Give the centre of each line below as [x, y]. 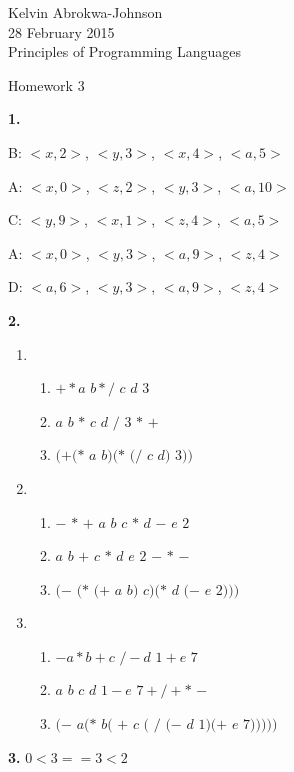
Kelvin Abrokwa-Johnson [85, 12]
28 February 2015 [61, 31]
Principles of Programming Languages [125, 51]
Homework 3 [46, 84]
